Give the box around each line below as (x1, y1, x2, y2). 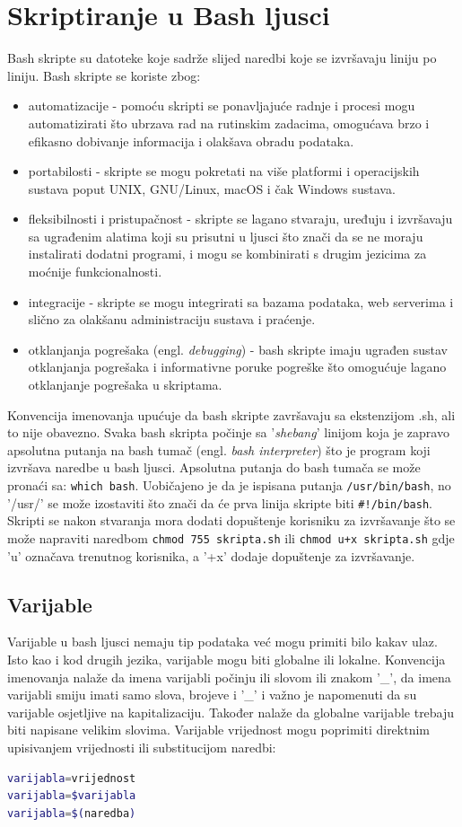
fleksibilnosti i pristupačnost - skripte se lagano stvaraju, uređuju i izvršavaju (28, 209, 453, 228)
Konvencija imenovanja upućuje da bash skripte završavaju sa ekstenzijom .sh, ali (7, 405, 456, 424)
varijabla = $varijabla (7, 789, 136, 803)
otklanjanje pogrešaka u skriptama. (28, 375, 222, 394)
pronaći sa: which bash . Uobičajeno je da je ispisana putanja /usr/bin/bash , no (7, 476, 451, 494)
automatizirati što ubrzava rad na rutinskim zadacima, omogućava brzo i (28, 113, 430, 132)
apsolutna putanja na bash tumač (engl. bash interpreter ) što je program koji (7, 440, 431, 459)
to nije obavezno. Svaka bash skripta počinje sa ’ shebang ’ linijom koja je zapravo (7, 423, 449, 442)
